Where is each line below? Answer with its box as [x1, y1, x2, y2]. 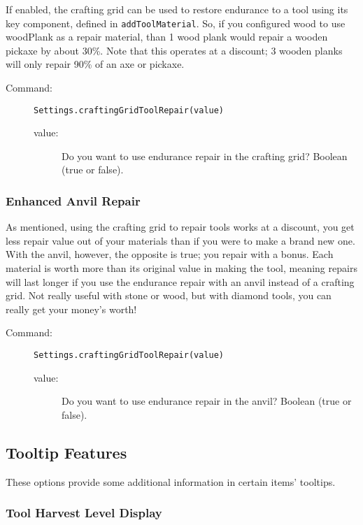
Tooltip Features [6, 441, 127, 463]
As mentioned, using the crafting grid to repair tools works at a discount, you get [6, 220, 355, 234]
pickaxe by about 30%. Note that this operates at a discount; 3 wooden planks [6, 43, 343, 57]
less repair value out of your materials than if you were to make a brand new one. [6, 233, 355, 247]
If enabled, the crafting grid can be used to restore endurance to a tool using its [6, 2, 348, 16]
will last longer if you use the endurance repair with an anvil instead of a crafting [6, 274, 355, 289]
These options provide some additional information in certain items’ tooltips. [6, 474, 336, 489]
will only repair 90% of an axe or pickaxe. [6, 57, 185, 71]
